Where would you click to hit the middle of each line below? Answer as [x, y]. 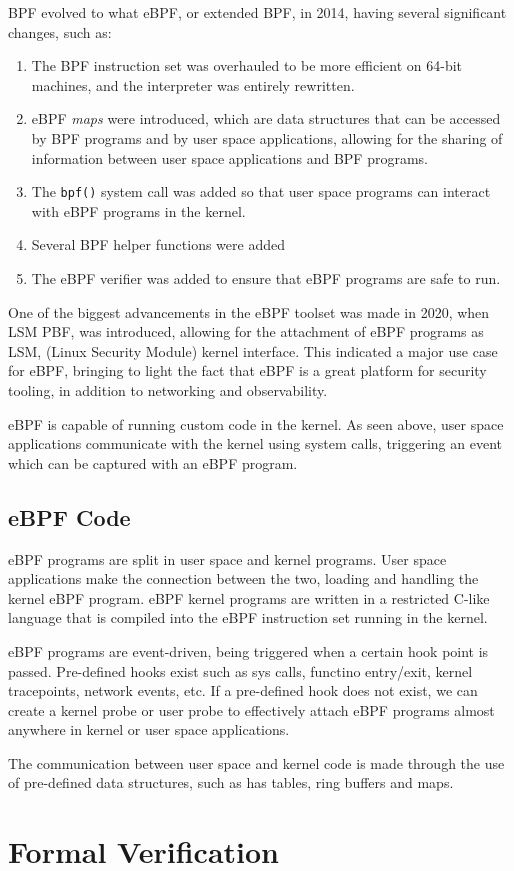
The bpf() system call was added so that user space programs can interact [261, 191]
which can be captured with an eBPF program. [153, 462]
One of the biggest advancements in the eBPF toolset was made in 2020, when [249, 311]
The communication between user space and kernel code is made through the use [256, 762]
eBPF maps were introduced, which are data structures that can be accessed [266, 118]
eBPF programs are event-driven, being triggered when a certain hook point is [248, 650]
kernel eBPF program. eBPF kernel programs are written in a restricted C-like [249, 597]
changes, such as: [60, 31]
